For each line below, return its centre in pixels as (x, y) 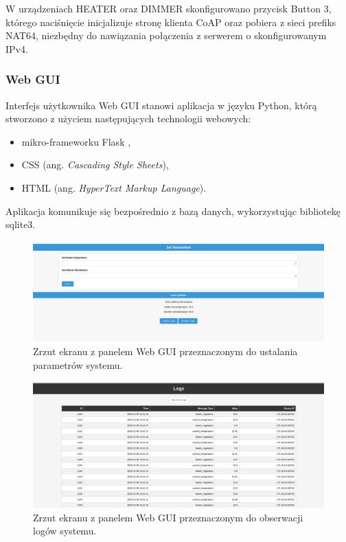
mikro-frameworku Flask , (76, 141)
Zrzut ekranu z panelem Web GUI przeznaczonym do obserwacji (168, 517)
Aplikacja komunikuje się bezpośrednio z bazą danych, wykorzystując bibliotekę (173, 211)
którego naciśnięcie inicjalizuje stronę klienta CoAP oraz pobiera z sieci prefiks (171, 22)
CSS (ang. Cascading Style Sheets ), (95, 165)
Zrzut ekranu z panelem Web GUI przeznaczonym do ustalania (165, 351)
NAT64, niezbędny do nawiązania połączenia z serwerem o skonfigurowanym (166, 35)
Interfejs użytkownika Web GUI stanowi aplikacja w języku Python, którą (161, 105)
